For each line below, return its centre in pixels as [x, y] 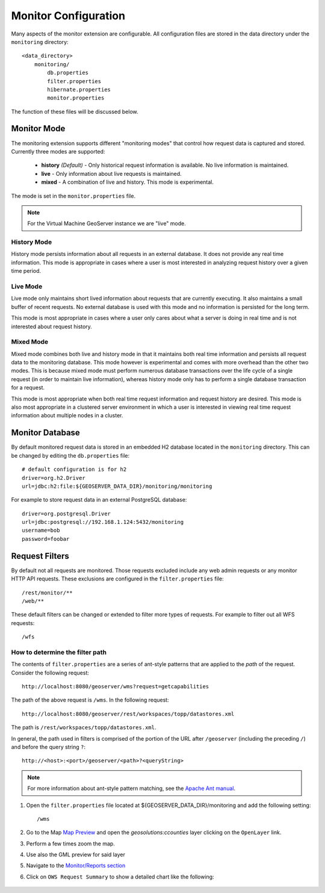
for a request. [28, 388]
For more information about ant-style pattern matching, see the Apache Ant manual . [132, 788]
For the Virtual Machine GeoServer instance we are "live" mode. [107, 223]
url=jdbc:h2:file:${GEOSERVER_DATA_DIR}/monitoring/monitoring [117, 486]
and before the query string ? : [48, 747]
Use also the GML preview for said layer [76, 854]
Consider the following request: [50, 673]
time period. [26, 271]
